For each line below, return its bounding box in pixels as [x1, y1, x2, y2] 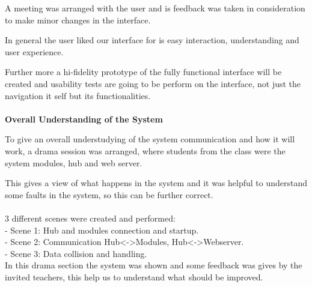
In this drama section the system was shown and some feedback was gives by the [5, 259, 302, 271]
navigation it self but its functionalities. [5, 89, 151, 101]
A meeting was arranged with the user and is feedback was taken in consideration [5, 2, 305, 14]
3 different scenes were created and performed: [5, 211, 176, 224]
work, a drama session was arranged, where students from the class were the [5, 144, 286, 157]
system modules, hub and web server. [5, 156, 142, 169]
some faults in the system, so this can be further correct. [5, 188, 213, 201]
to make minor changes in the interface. [5, 13, 151, 26]
